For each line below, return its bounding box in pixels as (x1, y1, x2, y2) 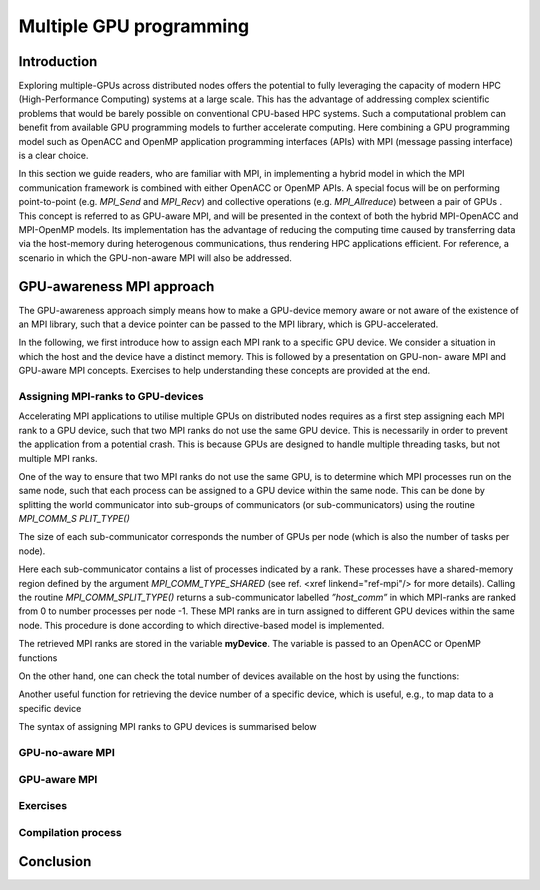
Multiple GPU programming (18, 15, 250, 37)
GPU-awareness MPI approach (18, 278, 215, 295)
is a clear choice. (18, 150, 89, 162)
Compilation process (18, 825, 122, 839)
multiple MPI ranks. (18, 452, 98, 464)
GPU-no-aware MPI (18, 745, 115, 759)
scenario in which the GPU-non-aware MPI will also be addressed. (18, 251, 292, 264)
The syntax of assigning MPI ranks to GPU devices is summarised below (18, 721, 317, 733)
